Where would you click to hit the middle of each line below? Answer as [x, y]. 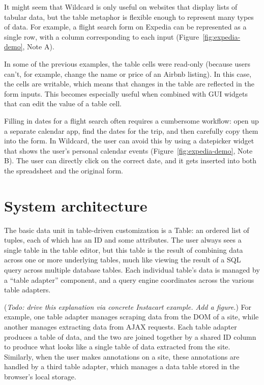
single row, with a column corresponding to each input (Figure [102, 36]
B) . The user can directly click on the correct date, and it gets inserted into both [130, 160]
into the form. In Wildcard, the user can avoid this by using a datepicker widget [129, 141]
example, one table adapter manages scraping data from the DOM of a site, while [131, 317]
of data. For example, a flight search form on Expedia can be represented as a [125, 27]
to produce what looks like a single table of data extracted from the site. [117, 347]
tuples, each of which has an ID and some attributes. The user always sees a [123, 240]
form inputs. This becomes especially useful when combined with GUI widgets [126, 93]
